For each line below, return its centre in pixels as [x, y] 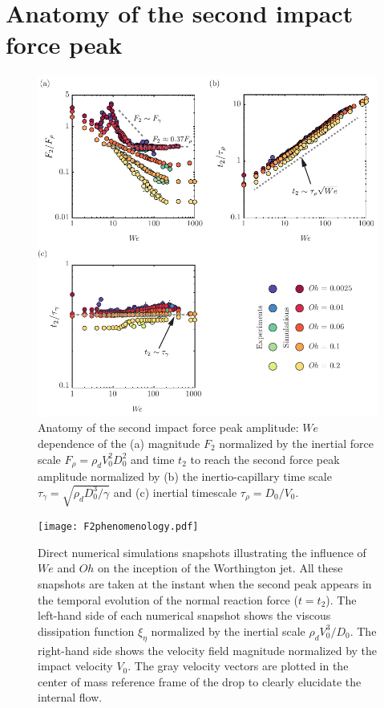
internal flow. [70, 697]
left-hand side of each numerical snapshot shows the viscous [184, 615]
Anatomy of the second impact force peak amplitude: [168, 427]
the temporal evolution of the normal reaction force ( [168, 599]
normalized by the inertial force [296, 444]
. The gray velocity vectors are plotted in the [238, 666]
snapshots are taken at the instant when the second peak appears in [205, 584]
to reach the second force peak [265, 459]
